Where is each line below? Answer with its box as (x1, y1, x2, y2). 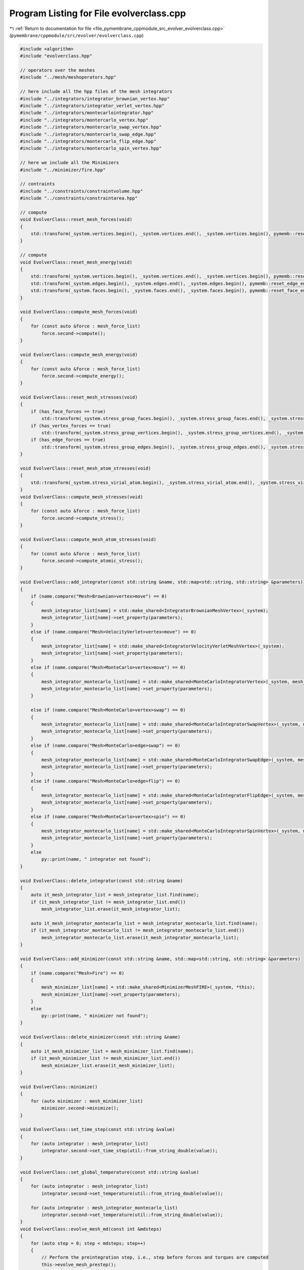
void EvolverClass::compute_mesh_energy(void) (20, 352, 138, 358)
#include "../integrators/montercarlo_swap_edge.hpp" (20, 131, 157, 137)
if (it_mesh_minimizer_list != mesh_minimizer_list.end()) (30, 1056, 181, 1061)
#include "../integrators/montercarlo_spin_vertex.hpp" (20, 145, 162, 151)
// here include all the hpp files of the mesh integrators (20, 89, 173, 94)
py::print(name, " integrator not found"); (41, 856, 151, 862)
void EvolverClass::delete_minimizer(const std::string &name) (20, 1034, 181, 1040)
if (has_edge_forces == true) (30, 437, 106, 443)
